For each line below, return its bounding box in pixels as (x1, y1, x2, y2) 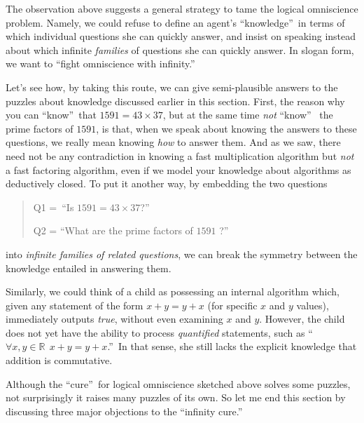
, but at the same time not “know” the (162, 107, 333, 122)
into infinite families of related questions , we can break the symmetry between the (6, 246, 358, 261)
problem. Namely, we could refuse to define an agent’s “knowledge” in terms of (6, 15, 345, 29)
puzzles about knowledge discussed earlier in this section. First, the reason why (6, 93, 345, 108)
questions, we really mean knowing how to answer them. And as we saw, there (6, 135, 341, 149)
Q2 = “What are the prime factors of (33, 223, 193, 238)
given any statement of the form (6, 297, 143, 312)
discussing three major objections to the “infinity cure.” (6, 403, 243, 418)
